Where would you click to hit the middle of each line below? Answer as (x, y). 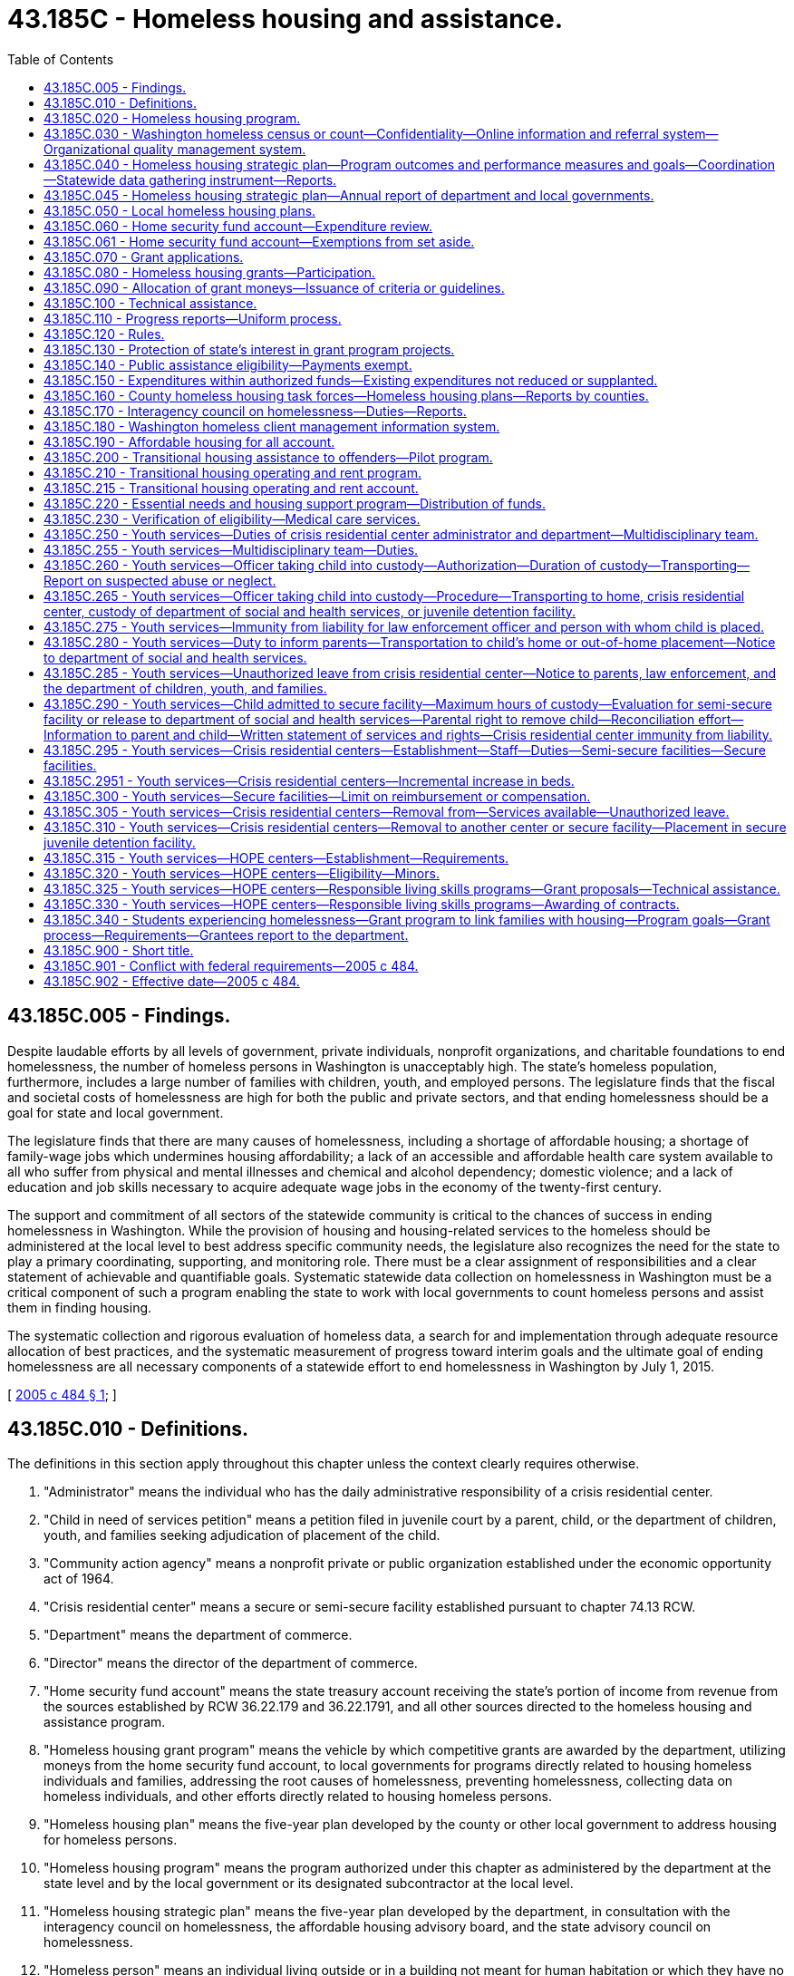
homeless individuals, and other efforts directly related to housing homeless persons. (298, 1797)
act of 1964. (79, 1579)
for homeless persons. (111, 1840)
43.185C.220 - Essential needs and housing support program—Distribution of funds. (295, 503)
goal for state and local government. (116, 1112)
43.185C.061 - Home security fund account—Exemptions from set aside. (259, 241)
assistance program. (105, 1722)
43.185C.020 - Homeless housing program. (172, 118)
